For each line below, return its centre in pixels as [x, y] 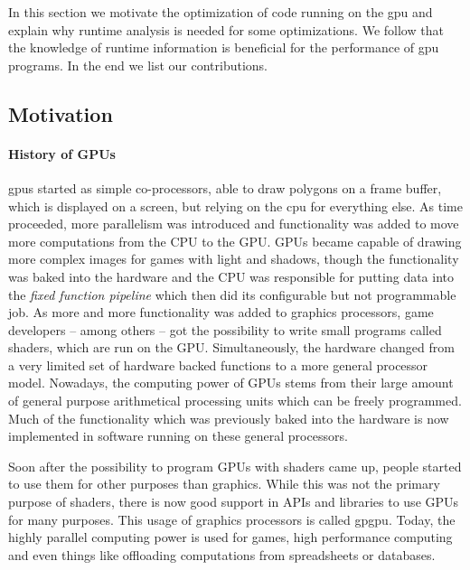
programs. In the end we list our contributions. [138, 65]
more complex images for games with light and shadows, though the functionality [234, 259]
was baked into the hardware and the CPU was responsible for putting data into [231, 276]
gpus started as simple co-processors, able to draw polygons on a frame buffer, [225, 187]
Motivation [61, 113]
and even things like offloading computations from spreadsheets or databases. [222, 554]
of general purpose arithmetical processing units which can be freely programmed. [235, 401]
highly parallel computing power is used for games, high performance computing [230, 537]
